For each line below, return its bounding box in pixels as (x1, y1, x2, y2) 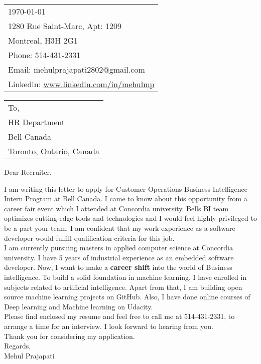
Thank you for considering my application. (4, 330, 135, 341)
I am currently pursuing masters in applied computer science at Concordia (4, 242, 233, 253)
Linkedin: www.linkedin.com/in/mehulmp (8, 78, 155, 90)
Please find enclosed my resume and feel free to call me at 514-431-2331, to (4, 311, 235, 321)
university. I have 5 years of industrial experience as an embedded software (4, 252, 234, 262)
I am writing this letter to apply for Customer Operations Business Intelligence (4, 183, 248, 194)
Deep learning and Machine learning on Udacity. (4, 301, 153, 311)
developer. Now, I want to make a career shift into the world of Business (4, 262, 232, 272)
